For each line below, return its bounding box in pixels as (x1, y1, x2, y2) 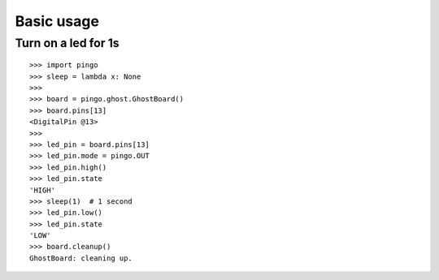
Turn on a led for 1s (15, 36, 120, 50)
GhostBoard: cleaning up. (29, 253, 133, 263)
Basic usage (15, 12, 99, 30)
